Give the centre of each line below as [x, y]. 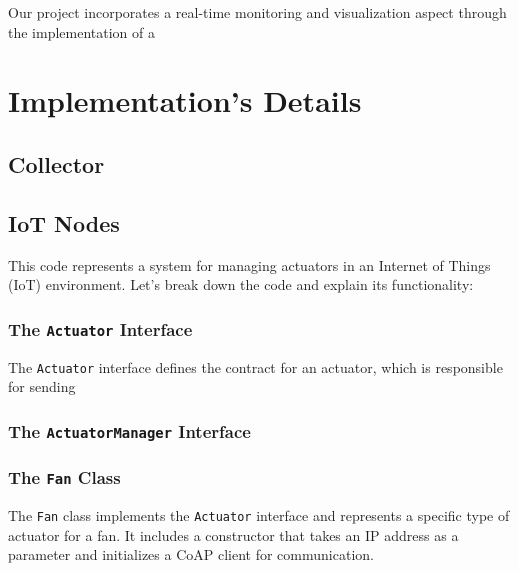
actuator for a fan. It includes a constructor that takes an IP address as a [233, 534]
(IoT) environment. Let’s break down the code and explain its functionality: [241, 284]
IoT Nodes [64, 222]
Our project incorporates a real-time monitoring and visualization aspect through [257, 12]
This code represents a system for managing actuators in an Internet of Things [249, 264]
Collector [56, 163]
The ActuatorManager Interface [129, 430]
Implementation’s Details [185, 100]
